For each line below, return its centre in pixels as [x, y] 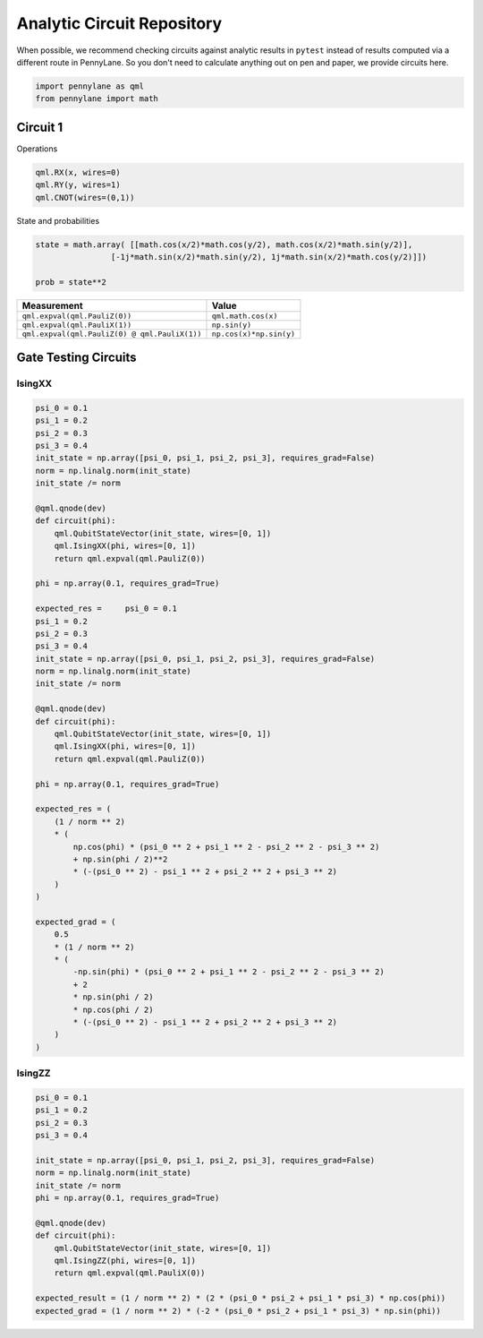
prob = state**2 [71, 282]
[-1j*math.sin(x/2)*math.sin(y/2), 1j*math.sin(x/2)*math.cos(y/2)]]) [269, 257]
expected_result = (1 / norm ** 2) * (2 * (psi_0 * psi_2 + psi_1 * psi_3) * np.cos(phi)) [241, 1298]
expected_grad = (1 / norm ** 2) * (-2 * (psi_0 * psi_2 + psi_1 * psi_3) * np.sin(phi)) [238, 1311]
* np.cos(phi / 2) [113, 1009]
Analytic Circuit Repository [119, 23]
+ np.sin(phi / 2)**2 [120, 859]
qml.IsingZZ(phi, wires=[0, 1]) [125, 1261]
